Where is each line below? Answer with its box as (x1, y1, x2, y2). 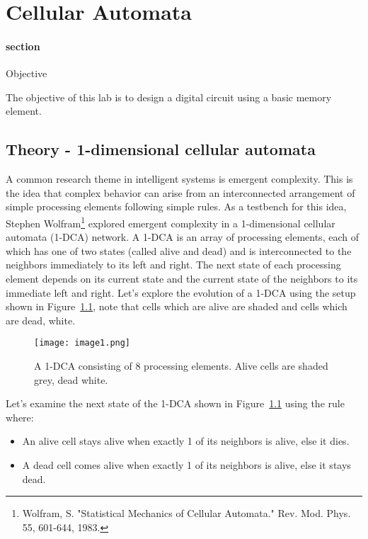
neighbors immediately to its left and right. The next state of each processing (6, 257, 341, 272)
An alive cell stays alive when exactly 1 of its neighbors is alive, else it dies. (22, 433, 350, 448)
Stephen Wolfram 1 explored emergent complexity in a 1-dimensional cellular (6, 213, 335, 230)
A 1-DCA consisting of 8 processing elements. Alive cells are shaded (34, 358, 328, 373)
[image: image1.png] (34, 338, 131, 348)
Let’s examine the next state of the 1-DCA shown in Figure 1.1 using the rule (6, 396, 345, 411)
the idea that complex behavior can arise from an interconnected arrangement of (6, 185, 355, 200)
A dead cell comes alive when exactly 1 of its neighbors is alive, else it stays (22, 457, 351, 472)
